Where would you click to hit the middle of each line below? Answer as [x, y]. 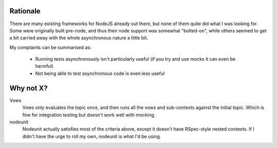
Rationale [25, 11]
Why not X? [29, 88]
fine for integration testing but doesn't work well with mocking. [89, 115]
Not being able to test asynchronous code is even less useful [100, 73]
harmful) [44, 66]
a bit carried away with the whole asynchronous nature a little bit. [79, 38]
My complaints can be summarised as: [50, 47]
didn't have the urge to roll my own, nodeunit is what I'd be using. [92, 136]
